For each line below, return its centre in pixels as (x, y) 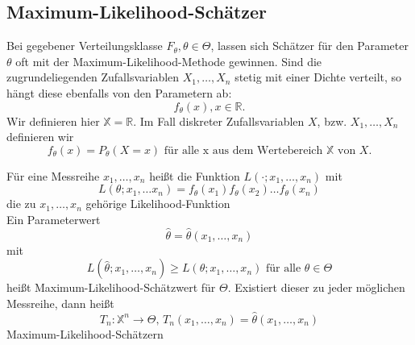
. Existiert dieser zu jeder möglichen (316, 287)
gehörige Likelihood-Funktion (158, 204)
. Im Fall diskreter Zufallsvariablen (219, 121)
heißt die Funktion (195, 175)
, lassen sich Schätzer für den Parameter (309, 46)
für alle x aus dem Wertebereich (243, 150)
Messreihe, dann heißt (60, 303)
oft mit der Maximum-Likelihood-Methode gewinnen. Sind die (169, 61)
